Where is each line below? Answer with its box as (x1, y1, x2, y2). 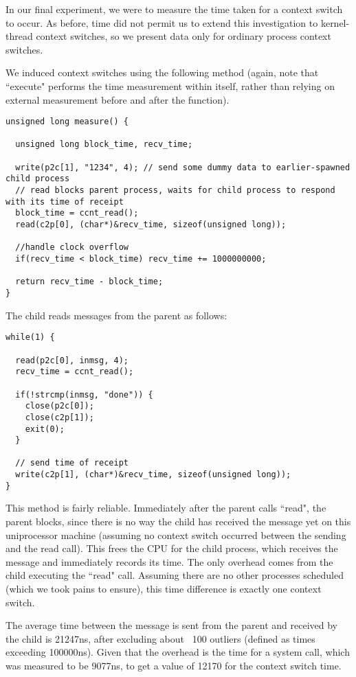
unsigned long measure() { (5, 117, 129, 127)
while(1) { (5, 332, 55, 343)
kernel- (320, 15, 350, 30)
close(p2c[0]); (25, 401, 94, 411)
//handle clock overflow (15, 242, 129, 253)
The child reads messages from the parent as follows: (5, 308, 227, 322)
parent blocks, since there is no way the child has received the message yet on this (5, 514, 351, 529)
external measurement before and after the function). (5, 92, 230, 106)
